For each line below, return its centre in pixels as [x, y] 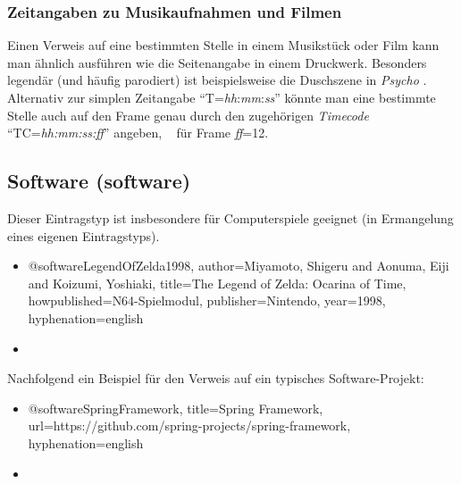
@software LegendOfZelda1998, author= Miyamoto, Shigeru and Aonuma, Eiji [239, 266]
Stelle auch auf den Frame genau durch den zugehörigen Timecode [188, 115]
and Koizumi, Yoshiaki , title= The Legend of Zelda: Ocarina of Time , [217, 283]
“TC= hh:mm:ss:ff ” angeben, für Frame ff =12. [138, 133]
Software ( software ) [99, 181]
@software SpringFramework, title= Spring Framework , [176, 408]
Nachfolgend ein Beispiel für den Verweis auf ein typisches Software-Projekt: [216, 378]
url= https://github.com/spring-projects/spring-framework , [189, 426]
